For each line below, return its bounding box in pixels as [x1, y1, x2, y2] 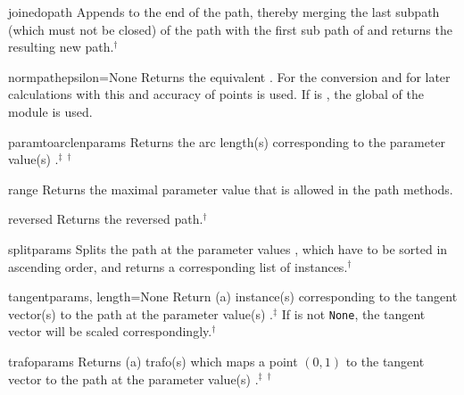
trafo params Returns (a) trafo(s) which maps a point [8, 351, 298, 370]
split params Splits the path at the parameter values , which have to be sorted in [8, 239, 448, 258]
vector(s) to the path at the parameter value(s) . [8, 304, 273, 323]
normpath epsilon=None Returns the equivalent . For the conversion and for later [8, 67, 451, 86]
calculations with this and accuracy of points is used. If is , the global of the [8, 85, 425, 103]
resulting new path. [8, 37, 114, 56]
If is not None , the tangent [281, 304, 426, 323]
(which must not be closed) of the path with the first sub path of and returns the [8, 20, 452, 38]
